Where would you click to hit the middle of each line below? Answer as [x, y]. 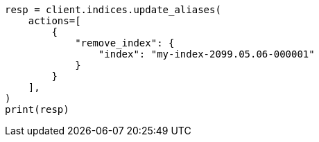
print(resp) [37, 109]
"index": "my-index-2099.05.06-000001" [206, 54]
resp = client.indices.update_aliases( [113, 10]
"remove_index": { [125, 43]
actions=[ [54, 21]
